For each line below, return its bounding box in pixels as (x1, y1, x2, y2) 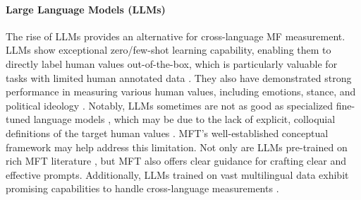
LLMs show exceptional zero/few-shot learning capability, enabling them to (6, 42, 331, 57)
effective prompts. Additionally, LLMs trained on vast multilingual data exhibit (6, 167, 349, 182)
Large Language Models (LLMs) (6, 1, 166, 16)
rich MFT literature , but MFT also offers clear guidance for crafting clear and (6, 153, 347, 168)
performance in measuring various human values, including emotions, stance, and (6, 84, 356, 99)
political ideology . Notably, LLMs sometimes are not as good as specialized (6, 98, 334, 112)
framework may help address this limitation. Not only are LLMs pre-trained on (6, 139, 348, 154)
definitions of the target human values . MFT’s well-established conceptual (6, 125, 329, 140)
